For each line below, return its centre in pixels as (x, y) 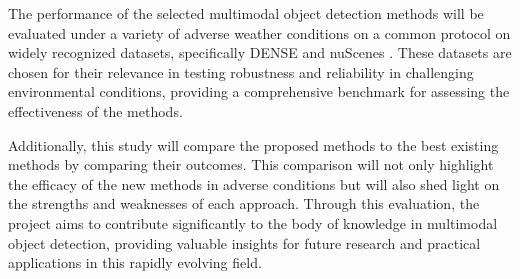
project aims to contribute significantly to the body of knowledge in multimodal (253, 222)
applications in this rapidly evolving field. (135, 262)
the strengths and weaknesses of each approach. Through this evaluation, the (244, 203)
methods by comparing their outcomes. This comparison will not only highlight (251, 164)
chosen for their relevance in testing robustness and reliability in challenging (241, 71)
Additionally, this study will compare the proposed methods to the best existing (253, 144)
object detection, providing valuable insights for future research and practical (244, 242)
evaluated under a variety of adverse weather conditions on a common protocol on (259, 32)
